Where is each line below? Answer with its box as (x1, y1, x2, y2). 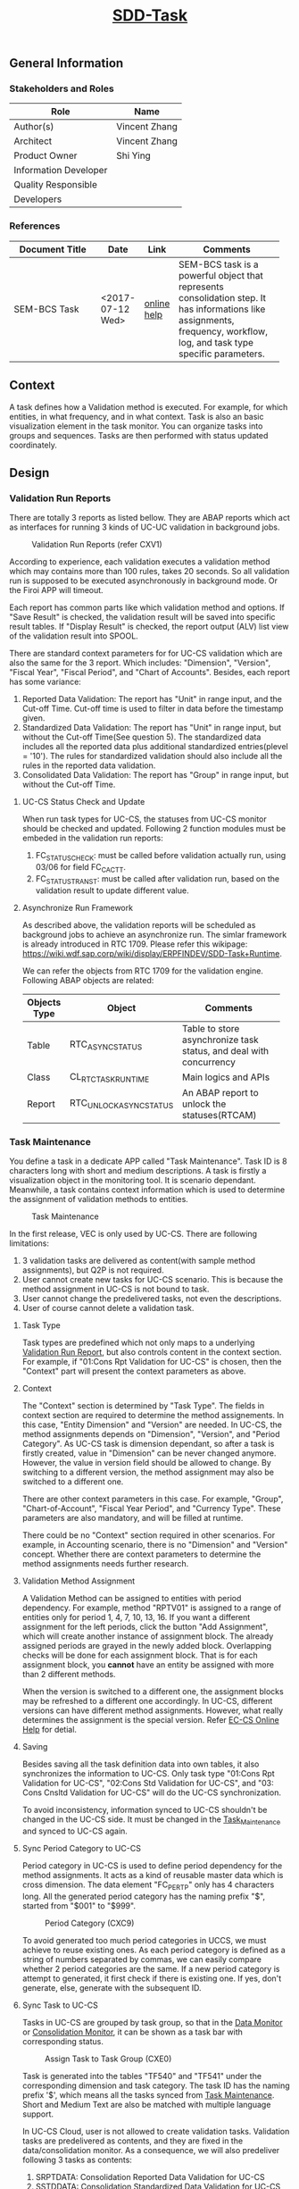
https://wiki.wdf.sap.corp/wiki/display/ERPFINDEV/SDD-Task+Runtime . (21, 948, 283, 958)
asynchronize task (181, 1033, 259, 1046)
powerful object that (178, 269, 263, 281)
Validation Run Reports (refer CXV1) (31, 539, 162, 550)
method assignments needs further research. (21, 1558, 189, 1569)
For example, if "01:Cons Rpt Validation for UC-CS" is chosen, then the (21, 1357, 282, 1367)
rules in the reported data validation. (21, 760, 156, 771)
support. (21, 2109, 54, 2119)
